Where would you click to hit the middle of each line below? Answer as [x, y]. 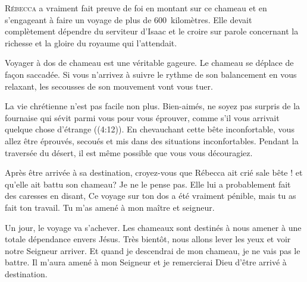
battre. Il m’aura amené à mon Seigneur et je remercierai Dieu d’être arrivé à [146, 262]
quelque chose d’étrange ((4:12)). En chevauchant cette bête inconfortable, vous [150, 129]
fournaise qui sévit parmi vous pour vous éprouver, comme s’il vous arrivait [142, 117]
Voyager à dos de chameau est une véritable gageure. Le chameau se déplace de [149, 63]
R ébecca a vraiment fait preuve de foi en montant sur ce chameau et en [136, 8]
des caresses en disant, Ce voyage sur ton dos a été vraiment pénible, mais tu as [151, 196]
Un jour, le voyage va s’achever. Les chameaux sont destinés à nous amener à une [153, 227]
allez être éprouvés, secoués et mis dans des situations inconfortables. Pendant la [152, 140]
